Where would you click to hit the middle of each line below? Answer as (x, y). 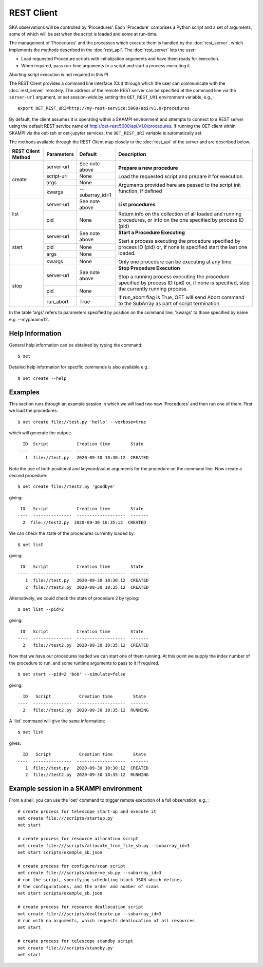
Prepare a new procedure (148, 168)
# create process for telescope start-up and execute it (87, 811)
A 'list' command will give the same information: (57, 721)
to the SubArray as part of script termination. (170, 304)
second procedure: (28, 475)
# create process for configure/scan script (72, 866)
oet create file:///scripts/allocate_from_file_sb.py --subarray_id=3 (104, 845)
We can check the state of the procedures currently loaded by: (72, 533)
